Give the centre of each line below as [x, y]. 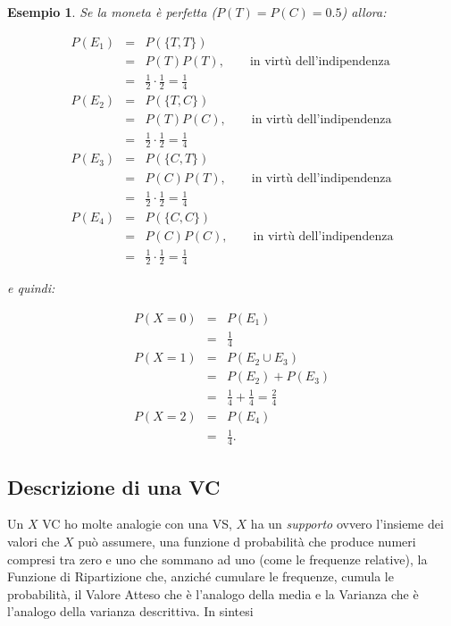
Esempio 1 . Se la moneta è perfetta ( [112, 12]
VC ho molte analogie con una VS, [137, 524]
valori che [33, 541]
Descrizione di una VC [114, 486]
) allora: [364, 12]
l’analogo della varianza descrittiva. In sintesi [130, 611]
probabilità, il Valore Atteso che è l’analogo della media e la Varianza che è [213, 593]
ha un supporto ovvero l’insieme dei [347, 524]
